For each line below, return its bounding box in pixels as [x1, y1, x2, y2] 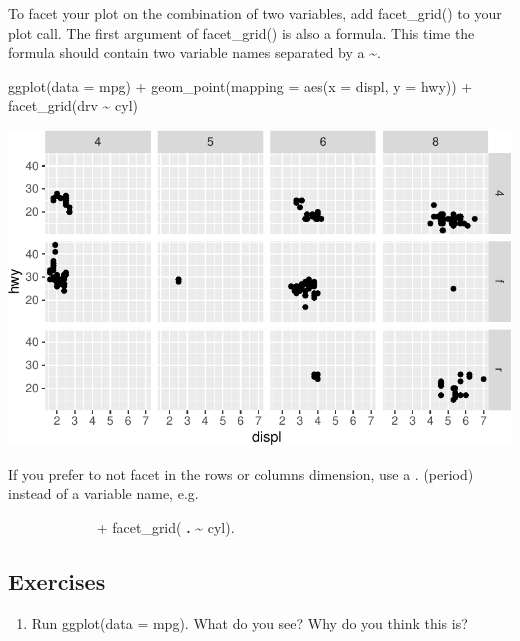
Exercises [8, 565, 106, 596]
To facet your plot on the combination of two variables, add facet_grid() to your [8, 3, 502, 23]
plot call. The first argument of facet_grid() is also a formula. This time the [8, 22, 475, 43]
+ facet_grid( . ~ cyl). [96, 516, 235, 537]
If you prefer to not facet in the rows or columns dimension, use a [8, 463, 411, 484]
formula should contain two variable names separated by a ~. [8, 42, 381, 63]
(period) [423, 463, 474, 484]
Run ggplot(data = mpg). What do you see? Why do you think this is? [31, 612, 468, 633]
